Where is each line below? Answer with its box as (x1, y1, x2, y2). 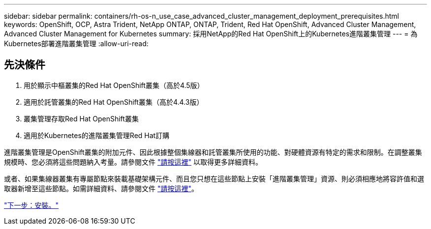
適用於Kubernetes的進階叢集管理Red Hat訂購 (24, 131, 170, 140)
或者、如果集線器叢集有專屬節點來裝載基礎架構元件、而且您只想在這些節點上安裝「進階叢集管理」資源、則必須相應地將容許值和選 (4, 174, 424, 183)
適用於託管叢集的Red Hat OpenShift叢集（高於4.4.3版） (24, 97, 204, 106)
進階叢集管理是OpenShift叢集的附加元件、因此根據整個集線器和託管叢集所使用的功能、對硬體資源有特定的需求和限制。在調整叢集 (4, 147, 422, 156)
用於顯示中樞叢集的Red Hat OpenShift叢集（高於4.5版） (24, 81, 204, 89)
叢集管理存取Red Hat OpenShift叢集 (24, 114, 139, 123)
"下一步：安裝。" (4, 200, 59, 209)
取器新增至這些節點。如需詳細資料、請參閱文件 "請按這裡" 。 (4, 184, 198, 193)
